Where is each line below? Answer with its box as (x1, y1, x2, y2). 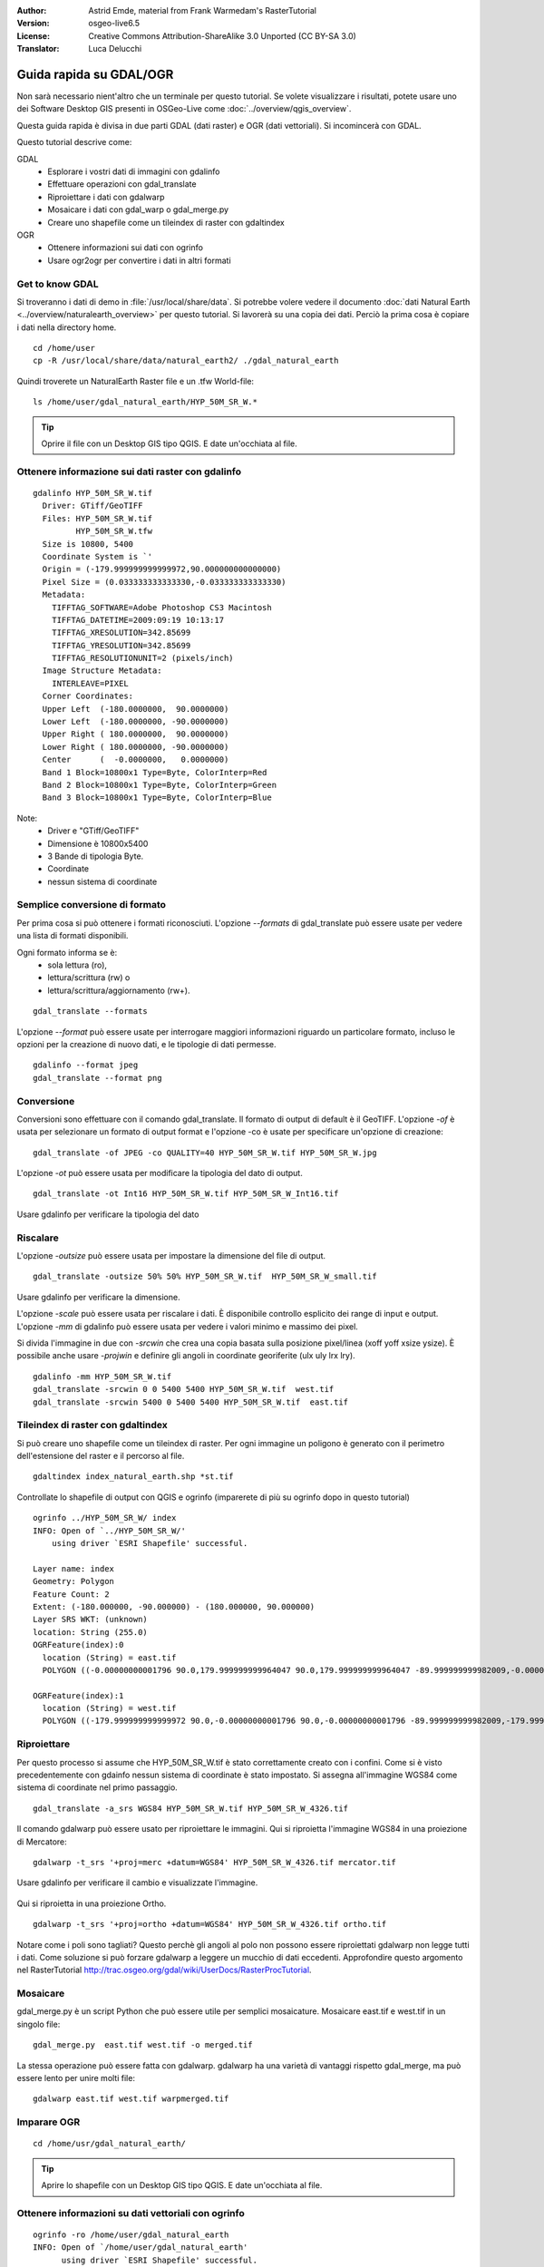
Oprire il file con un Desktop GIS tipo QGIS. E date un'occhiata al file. (41, 438, 298, 449)
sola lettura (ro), (47, 959, 108, 970)
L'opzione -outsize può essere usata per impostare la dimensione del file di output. (16, 1250, 326, 1260)
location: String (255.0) (33, 1627, 149, 1637)
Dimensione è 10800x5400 (47, 838, 149, 849)
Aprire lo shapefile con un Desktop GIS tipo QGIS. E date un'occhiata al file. (41, 2180, 323, 2191)
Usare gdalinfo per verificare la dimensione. (16, 1291, 180, 1302)
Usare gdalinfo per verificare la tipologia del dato (16, 1209, 199, 1220)
